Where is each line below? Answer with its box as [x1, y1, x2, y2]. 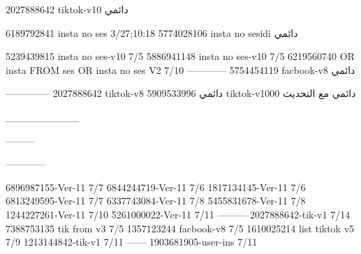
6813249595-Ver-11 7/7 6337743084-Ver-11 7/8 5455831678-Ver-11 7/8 [6, 193, 306, 208]
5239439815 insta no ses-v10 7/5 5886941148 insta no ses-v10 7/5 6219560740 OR [6, 49, 355, 63]
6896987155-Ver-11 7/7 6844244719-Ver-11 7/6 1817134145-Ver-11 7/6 [6, 179, 306, 194]
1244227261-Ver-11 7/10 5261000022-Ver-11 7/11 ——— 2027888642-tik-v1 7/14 [6, 207, 351, 221]
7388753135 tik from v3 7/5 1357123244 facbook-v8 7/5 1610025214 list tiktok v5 [6, 221, 355, 235]
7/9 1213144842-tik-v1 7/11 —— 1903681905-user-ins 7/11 [6, 234, 258, 249]
